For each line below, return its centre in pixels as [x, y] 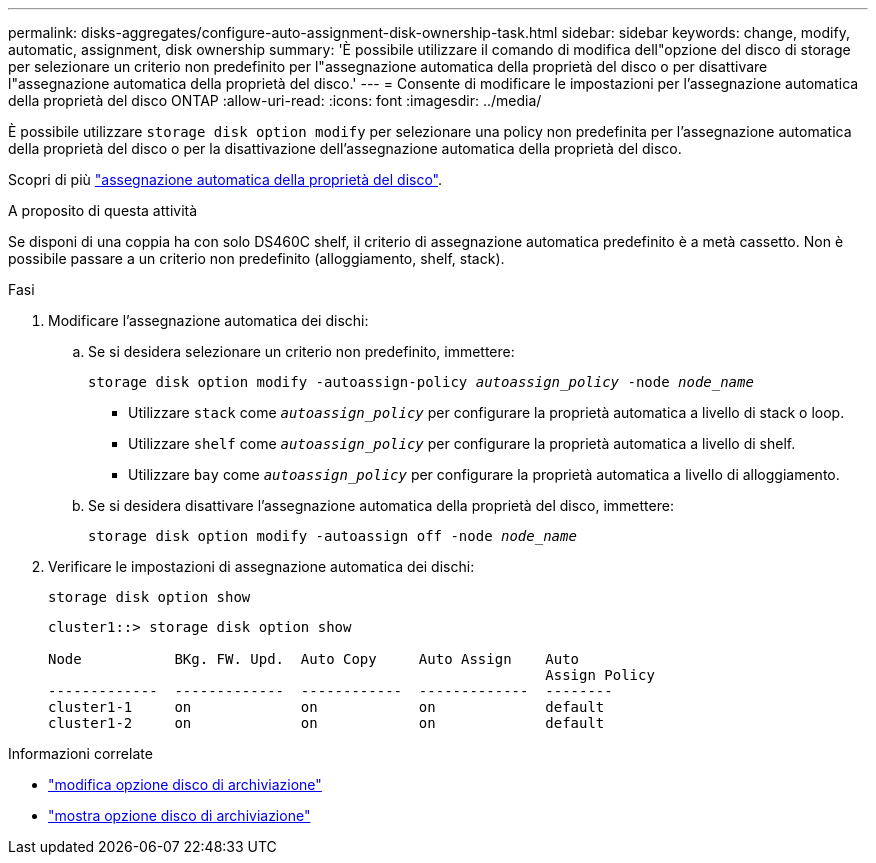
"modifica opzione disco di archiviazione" [185, 784]
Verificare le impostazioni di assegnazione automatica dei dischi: [261, 566]
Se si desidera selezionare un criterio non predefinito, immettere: [301, 351]
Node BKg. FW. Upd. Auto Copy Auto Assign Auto [314, 659]
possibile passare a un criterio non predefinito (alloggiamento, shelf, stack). [256, 258]
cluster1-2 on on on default [326, 723]
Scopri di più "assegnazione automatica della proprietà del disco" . [225, 179]
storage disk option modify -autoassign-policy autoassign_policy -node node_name [421, 382]
